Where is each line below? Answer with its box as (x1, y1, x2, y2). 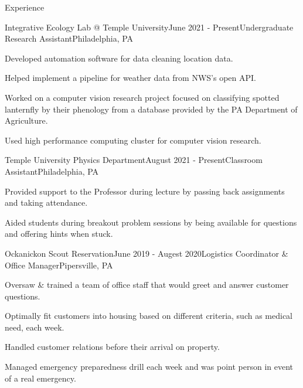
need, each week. (5, 321, 64, 333)
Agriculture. (5, 114, 48, 127)
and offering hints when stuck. (5, 227, 113, 240)
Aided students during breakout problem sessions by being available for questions (5, 216, 297, 228)
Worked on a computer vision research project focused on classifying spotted (5, 91, 280, 103)
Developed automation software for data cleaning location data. (5, 52, 233, 64)
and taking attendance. (5, 196, 88, 209)
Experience (5, 1, 45, 13)
